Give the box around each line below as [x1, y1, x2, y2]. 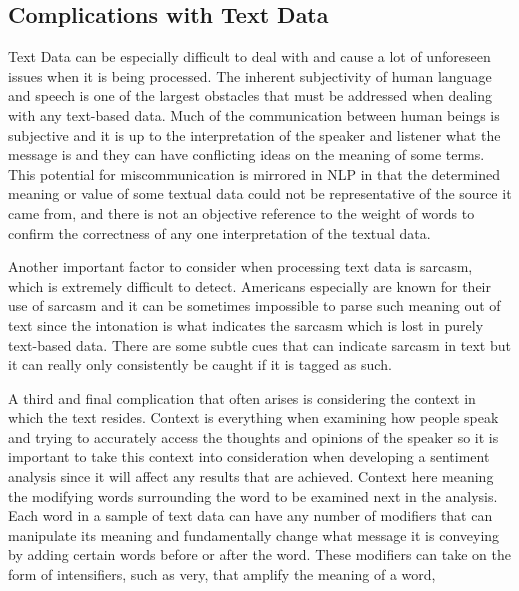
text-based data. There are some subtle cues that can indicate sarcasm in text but [8, 334, 511, 355]
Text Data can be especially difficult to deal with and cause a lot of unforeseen [8, 46, 491, 67]
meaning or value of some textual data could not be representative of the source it [8, 183, 512, 204]
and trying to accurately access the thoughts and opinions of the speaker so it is [8, 426, 499, 447]
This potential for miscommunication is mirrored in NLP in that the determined [8, 163, 501, 184]
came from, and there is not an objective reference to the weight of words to [8, 202, 475, 223]
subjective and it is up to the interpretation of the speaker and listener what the [8, 124, 501, 145]
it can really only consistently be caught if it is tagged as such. [8, 354, 392, 375]
